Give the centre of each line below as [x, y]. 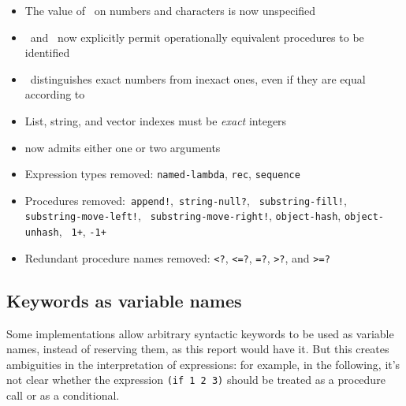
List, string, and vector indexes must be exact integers [156, 120]
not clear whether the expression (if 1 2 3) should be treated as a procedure [196, 380]
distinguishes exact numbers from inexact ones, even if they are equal [198, 78]
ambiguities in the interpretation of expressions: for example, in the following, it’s [203, 364]
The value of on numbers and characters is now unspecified [170, 10]
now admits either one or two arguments [123, 147]
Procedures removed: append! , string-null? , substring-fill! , [186, 200]
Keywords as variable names [124, 300]
